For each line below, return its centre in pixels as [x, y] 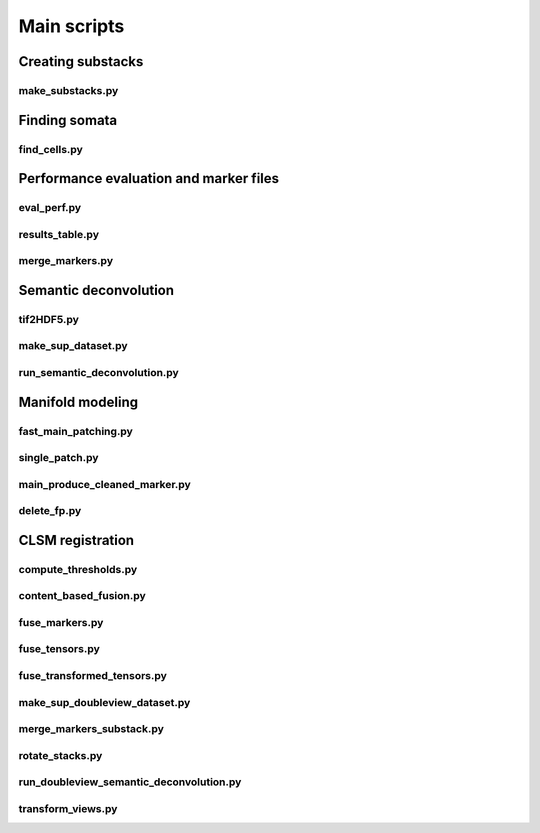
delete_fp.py [50, 511]
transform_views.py [68, 808]
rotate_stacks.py [60, 755]
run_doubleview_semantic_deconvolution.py [130, 782]
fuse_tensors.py [59, 649]
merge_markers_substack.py [91, 729]
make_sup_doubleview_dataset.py [104, 702]
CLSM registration [76, 540]
